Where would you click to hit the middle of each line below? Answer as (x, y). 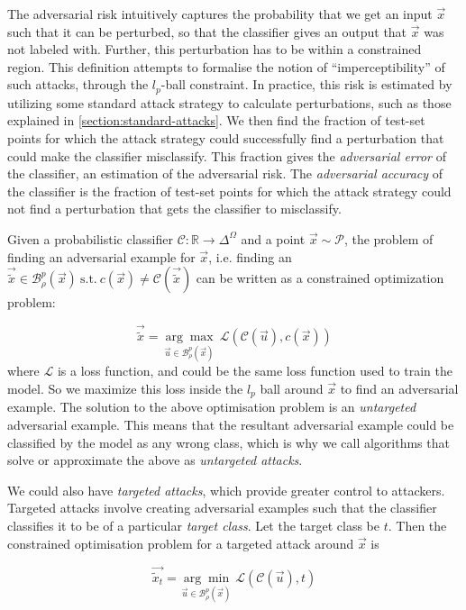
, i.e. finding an (250, 256)
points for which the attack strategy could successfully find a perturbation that (226, 138)
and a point (273, 238)
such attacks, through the (78, 84)
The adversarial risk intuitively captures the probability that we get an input (220, 14)
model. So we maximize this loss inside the (125, 389)
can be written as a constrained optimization (320, 278)
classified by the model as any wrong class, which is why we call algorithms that (228, 442)
